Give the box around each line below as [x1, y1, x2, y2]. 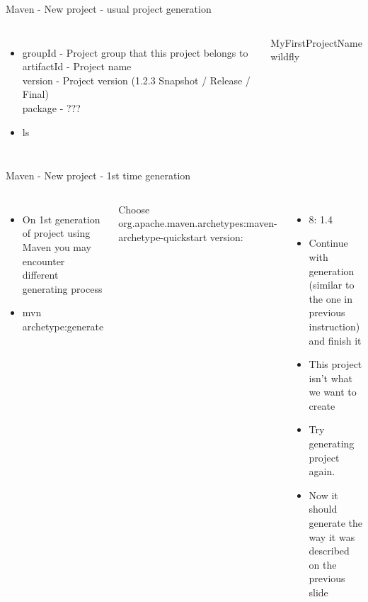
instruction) [309, 318, 360, 333]
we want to [309, 384, 357, 399]
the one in [309, 291, 352, 306]
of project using [22, 225, 91, 240]
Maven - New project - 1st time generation [6, 168, 191, 183]
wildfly [270, 49, 300, 64]
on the [309, 557, 337, 572]
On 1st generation [22, 211, 100, 226]
